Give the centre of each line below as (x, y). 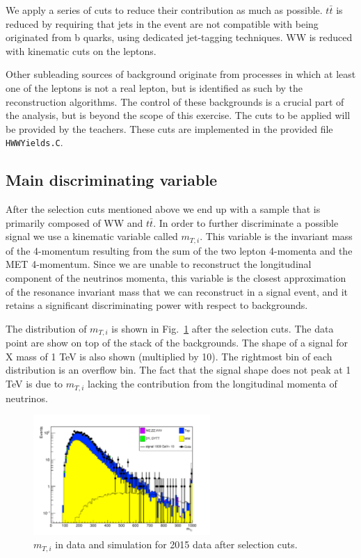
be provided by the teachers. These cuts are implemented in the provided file (169, 128)
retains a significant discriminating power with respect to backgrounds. (157, 305)
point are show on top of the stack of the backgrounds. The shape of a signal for (177, 343)
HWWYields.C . (34, 142)
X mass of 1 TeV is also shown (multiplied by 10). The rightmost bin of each (169, 356)
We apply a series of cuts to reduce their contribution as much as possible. (164, 10)
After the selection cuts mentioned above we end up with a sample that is (163, 209)
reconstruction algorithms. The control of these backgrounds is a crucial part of (175, 101)
